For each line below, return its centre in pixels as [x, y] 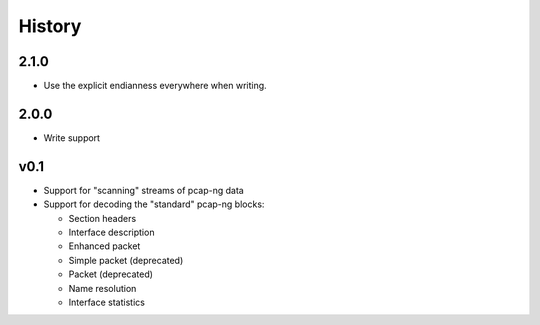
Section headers [102, 218]
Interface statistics [106, 302]
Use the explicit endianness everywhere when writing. [155, 86]
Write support [71, 137]
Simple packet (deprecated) [126, 260]
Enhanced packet [104, 246]
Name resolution [102, 288]
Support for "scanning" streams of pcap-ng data [143, 190]
